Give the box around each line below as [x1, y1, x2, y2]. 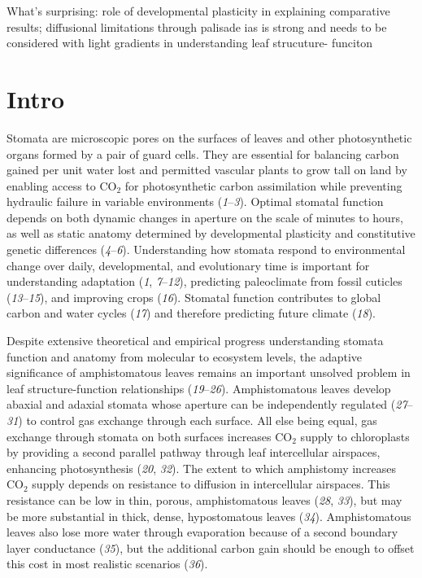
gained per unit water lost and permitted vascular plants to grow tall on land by [7, 161, 407, 178]
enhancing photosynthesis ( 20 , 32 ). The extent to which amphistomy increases [7, 459, 397, 476]
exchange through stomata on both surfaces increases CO [7, 427, 293, 444]
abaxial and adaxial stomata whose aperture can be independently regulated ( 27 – [7, 396, 413, 413]
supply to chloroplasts [300, 427, 410, 444]
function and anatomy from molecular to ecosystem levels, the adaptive [7, 348, 363, 365]
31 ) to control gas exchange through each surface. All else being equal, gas [7, 412, 377, 428]
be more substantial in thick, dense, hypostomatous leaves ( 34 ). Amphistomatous [7, 507, 411, 524]
